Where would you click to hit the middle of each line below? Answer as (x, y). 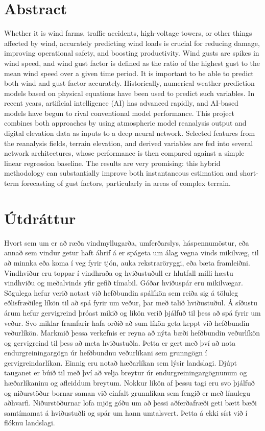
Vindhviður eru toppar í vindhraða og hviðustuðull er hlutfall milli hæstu (119, 272)
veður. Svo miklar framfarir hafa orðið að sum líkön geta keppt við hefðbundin (127, 322)
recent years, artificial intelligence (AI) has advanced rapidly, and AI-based (121, 103)
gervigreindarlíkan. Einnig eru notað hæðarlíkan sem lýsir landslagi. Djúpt (121, 362)
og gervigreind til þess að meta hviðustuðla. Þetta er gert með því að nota (120, 342)
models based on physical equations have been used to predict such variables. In (129, 93)
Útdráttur (40, 218)
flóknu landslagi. (30, 423)
